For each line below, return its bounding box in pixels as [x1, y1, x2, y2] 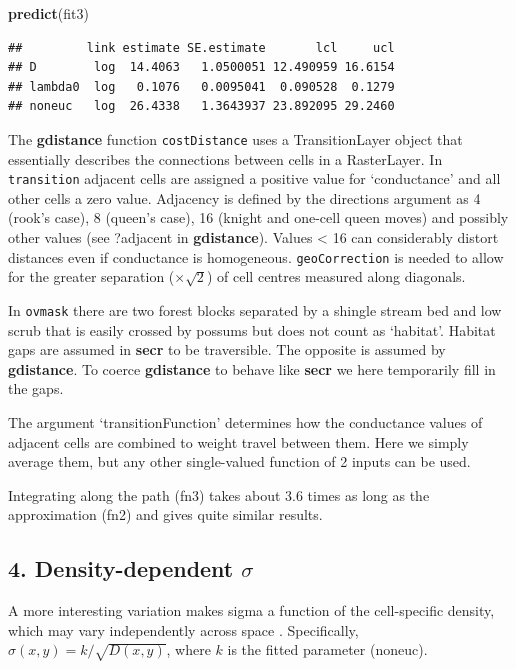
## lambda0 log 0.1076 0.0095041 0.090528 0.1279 [8, 79, 395, 94]
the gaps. [8, 378, 64, 399]
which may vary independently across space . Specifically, [8, 619, 359, 640]
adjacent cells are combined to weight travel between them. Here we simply [8, 431, 469, 452]
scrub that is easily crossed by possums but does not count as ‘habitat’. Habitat [8, 319, 496, 340]
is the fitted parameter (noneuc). [227, 639, 428, 660]
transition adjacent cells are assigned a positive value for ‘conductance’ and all [8, 168, 501, 189]
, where [166, 639, 211, 660]
